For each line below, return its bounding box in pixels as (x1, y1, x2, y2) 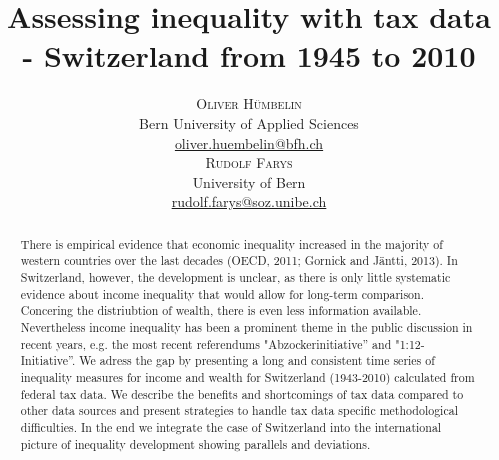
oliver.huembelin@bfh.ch (174, 132, 324, 153)
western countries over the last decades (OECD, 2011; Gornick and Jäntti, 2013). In (20, 252, 458, 269)
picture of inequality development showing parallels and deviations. (20, 435, 371, 452)
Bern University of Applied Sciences (139, 112, 359, 133)
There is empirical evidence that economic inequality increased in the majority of (20, 235, 443, 252)
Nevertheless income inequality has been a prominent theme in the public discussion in (20, 318, 473, 335)
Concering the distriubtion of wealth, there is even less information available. (20, 302, 422, 319)
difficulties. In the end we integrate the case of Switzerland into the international (20, 418, 442, 435)
